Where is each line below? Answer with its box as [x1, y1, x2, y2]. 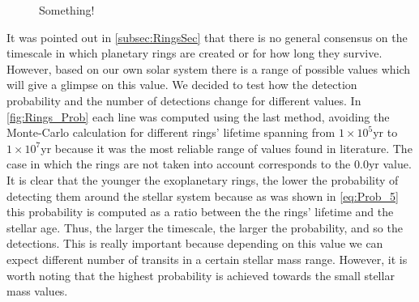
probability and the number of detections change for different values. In [6, 91, 361, 108]
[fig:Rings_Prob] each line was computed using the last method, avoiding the [6, 108, 390, 125]
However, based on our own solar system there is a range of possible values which [6, 60, 411, 77]
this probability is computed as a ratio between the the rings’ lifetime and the [6, 203, 394, 220]
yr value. [368, 155, 412, 172]
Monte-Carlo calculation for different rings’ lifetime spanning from [6, 124, 336, 141]
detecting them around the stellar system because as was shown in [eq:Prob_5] [6, 187, 399, 204]
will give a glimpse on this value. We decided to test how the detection [6, 76, 357, 93]
